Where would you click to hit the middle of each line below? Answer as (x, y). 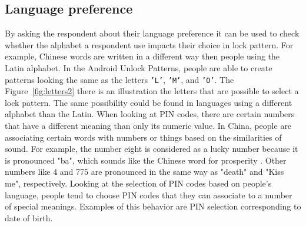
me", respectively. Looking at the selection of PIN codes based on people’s (138, 183)
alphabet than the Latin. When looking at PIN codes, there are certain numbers (150, 114)
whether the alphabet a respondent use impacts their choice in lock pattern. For (149, 44)
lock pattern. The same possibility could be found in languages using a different (149, 102)
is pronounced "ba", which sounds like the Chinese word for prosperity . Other (146, 160)
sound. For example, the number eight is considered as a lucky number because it (152, 149)
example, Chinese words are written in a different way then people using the (142, 56)
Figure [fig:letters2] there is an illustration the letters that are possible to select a (152, 91)
